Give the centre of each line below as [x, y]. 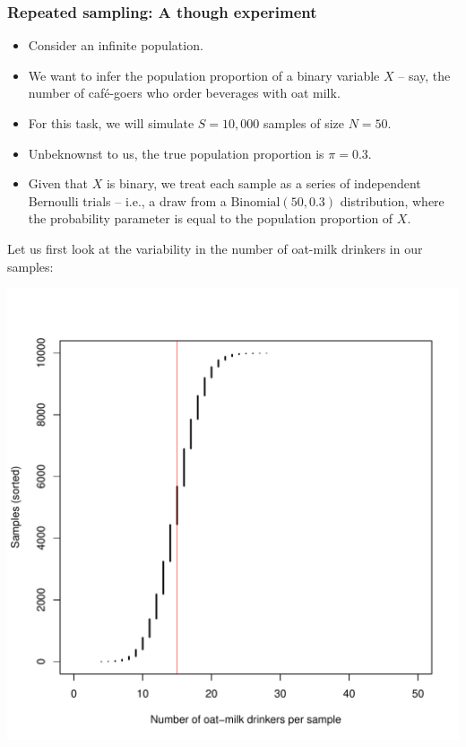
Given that [58, 183]
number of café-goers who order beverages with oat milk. [184, 93]
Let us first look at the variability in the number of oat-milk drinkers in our [215, 248]
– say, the [424, 75]
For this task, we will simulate [111, 123]
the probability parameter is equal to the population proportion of [211, 218]
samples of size [304, 123]
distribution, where [392, 200]
